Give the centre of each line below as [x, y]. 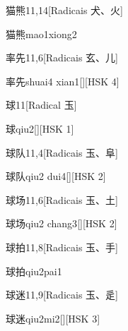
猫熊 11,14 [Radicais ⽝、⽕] [64, 10]
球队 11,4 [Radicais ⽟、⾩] [62, 152]
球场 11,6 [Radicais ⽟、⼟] [62, 199]
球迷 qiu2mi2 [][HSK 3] [53, 318]
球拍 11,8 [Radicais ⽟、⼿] [62, 247]
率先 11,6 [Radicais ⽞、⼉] [62, 58]
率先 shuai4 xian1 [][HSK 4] [63, 81]
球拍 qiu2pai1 [34, 271]
